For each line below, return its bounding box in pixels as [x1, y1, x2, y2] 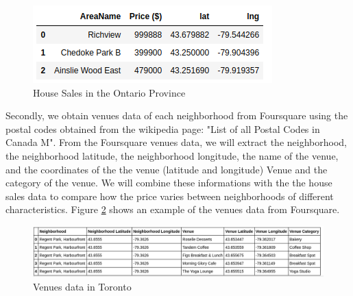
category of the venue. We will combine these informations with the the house [5, 175, 332, 190]
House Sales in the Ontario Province [33, 85, 186, 99]
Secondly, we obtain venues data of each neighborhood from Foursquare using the [5, 108, 348, 123]
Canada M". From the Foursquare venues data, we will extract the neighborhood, [5, 135, 347, 149]
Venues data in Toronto [33, 280, 132, 294]
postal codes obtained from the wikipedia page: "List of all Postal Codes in [5, 121, 320, 136]
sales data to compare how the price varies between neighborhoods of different [5, 188, 334, 203]
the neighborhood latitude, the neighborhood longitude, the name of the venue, [5, 148, 339, 162]
